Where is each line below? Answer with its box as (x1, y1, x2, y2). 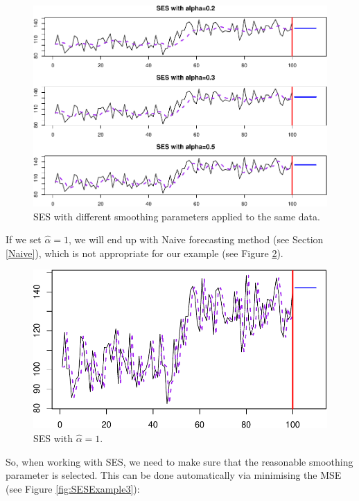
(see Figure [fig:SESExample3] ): (6, 481, 140, 495)
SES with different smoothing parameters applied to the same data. (33, 209, 320, 223)
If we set (6, 232, 42, 247)
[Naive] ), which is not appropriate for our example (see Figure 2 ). (6, 245, 283, 260)
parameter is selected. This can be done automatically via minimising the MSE (6, 468, 342, 482)
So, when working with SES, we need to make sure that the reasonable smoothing (6, 454, 353, 468)
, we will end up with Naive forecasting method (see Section (69, 232, 324, 247)
